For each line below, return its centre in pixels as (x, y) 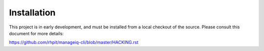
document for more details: (36, 33)
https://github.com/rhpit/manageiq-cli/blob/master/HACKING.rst (74, 42)
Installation (32, 13)
